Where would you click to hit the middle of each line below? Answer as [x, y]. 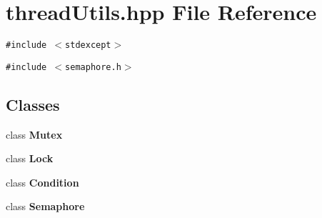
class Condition [42, 182]
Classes [33, 104]
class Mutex [34, 134]
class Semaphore [45, 206]
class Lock [30, 158]
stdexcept [88, 45]
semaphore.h [93, 67]
